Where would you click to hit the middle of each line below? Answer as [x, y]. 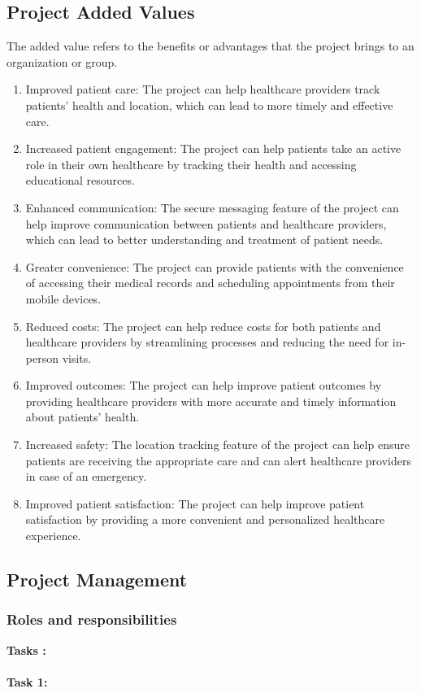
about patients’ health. [82, 417]
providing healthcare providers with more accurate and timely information [211, 401]
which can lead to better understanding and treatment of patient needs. [204, 240]
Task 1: [27, 681]
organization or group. [62, 61]
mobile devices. [63, 298]
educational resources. [80, 180]
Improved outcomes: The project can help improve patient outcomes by [204, 385]
